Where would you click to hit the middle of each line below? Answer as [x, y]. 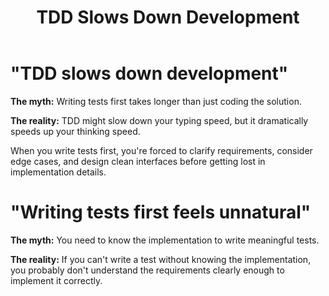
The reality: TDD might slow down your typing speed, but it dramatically [159, 120]
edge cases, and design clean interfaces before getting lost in [138, 161]
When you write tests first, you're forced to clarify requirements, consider [161, 150]
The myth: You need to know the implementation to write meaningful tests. [165, 240]
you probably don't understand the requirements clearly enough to [147, 270]
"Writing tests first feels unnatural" [161, 212]
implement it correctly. [56, 280]
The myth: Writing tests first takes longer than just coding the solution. [156, 101]
